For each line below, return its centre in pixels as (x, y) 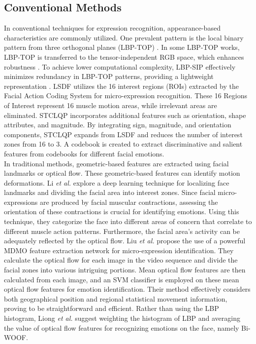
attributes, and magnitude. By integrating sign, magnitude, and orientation (118, 125)
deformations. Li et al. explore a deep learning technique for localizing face (117, 182)
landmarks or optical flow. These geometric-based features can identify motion (122, 173)
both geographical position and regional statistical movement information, (116, 298)
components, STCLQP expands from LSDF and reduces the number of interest (123, 134)
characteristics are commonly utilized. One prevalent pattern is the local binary (124, 37)
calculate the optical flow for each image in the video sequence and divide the (121, 260)
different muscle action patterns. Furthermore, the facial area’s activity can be (122, 231)
